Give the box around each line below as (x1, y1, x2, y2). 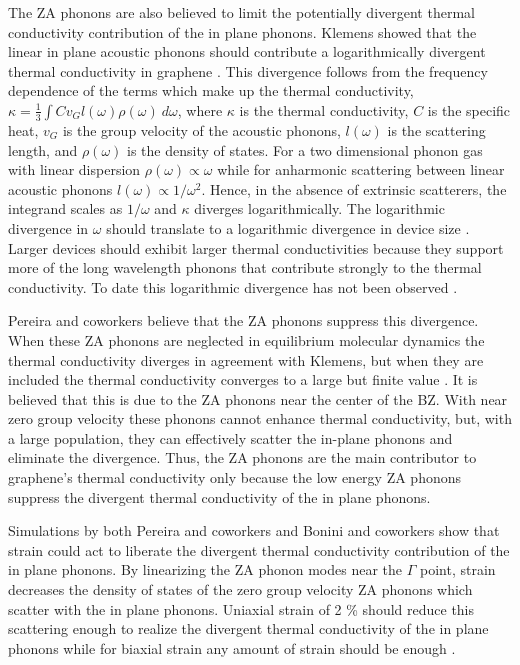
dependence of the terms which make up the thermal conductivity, (8, 80, 414, 101)
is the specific (427, 99, 511, 120)
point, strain (419, 559, 496, 580)
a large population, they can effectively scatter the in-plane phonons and (8, 427, 453, 448)
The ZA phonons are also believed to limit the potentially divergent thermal (8, 2, 475, 22)
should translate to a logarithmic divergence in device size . (106, 217, 470, 238)
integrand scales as (8, 198, 123, 219)
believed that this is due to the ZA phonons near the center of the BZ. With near (8, 388, 508, 409)
